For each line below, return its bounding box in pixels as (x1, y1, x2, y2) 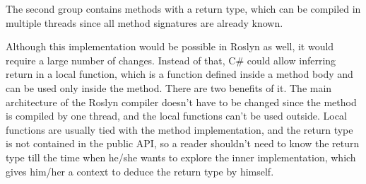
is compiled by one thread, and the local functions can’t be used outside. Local (6, 108, 347, 123)
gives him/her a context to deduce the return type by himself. (6, 163, 274, 178)
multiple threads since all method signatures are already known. (6, 15, 283, 30)
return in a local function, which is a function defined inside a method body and (6, 67, 353, 81)
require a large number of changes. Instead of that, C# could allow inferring (6, 52, 336, 67)
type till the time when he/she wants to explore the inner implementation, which (6, 149, 356, 164)
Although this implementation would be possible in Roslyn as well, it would (6, 39, 334, 54)
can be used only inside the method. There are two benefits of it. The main (6, 80, 332, 95)
